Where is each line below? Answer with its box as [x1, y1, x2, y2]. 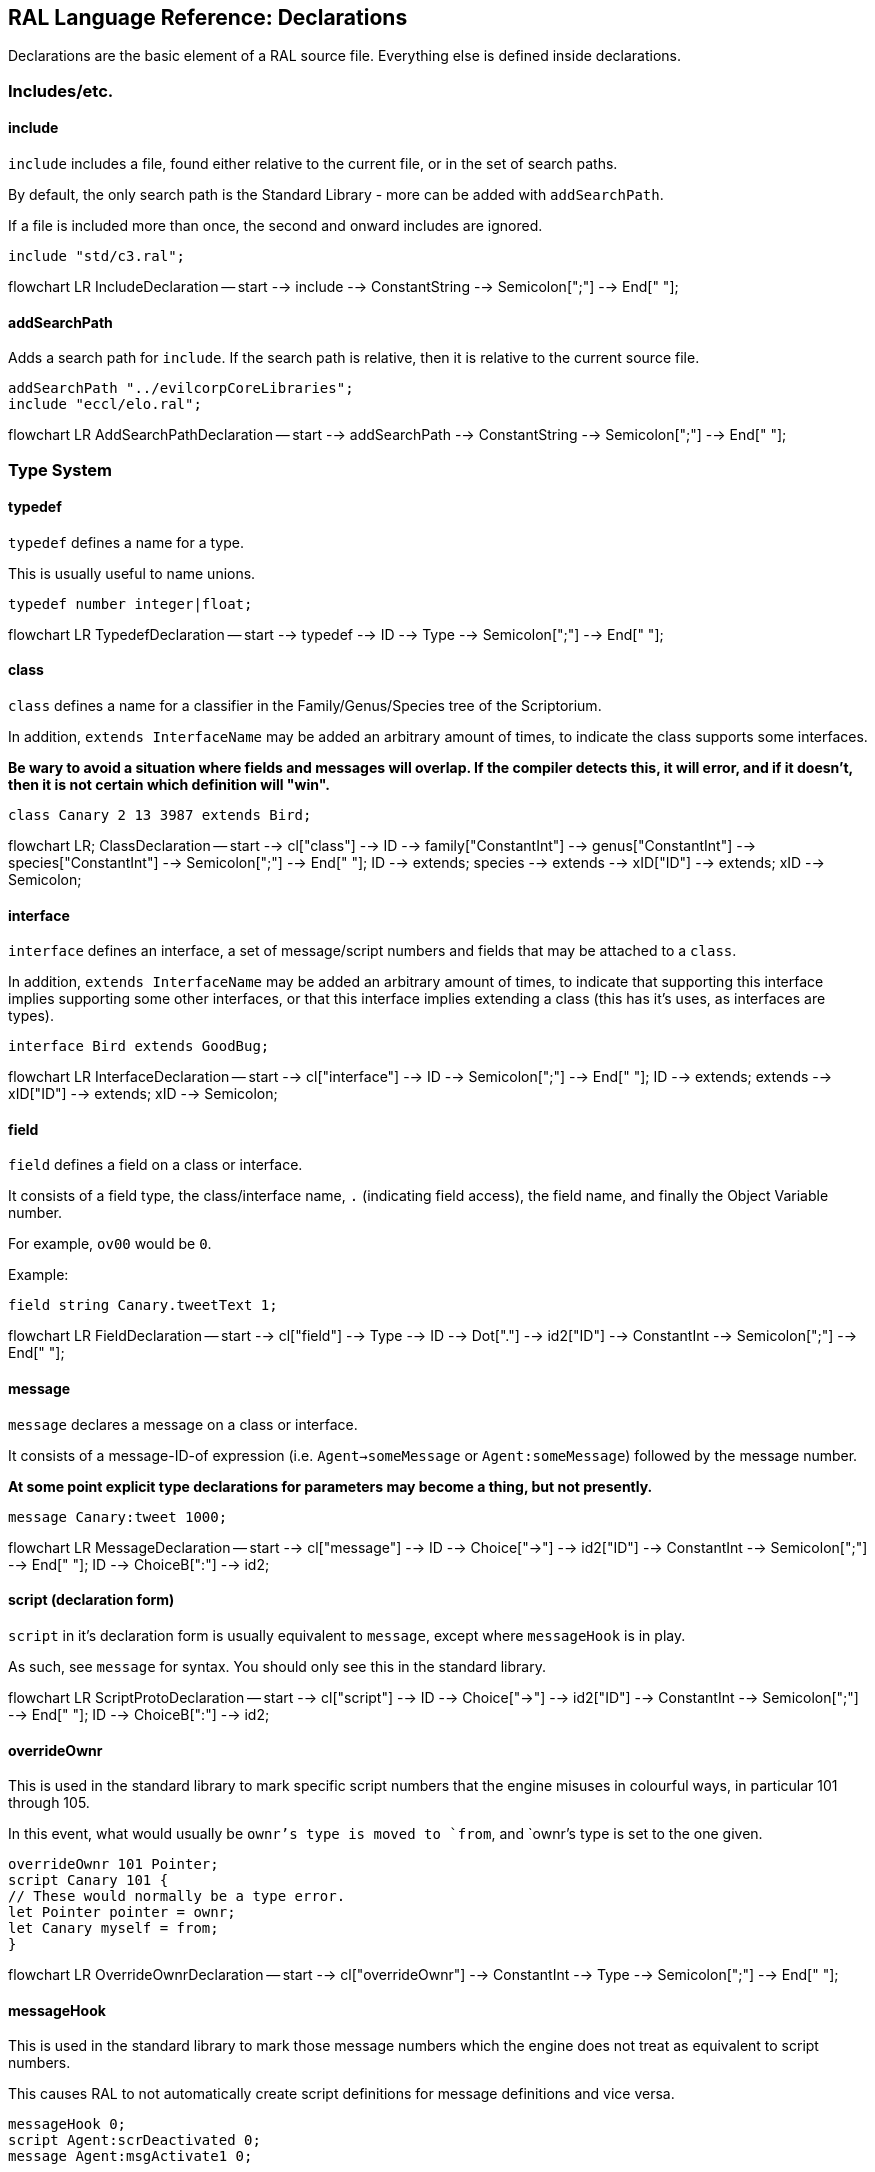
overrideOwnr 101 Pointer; [8, 1856, 219, 1873]
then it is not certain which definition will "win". [8, 776, 330, 794]
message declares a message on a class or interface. [8, 1415, 358, 1433]
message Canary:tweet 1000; [8, 1508, 228, 1525]
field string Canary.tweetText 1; [8, 1297, 278, 1314]
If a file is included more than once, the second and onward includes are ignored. [8, 217, 543, 235]
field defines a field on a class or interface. [8, 1156, 303, 1174]
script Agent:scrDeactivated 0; [8, 2132, 261, 2149]
